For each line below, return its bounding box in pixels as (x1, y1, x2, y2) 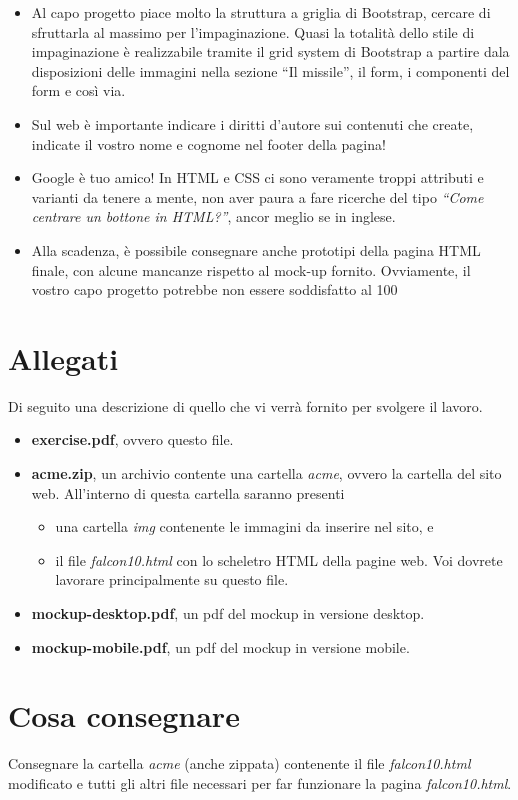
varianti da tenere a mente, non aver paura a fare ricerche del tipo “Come (31, 186, 484, 207)
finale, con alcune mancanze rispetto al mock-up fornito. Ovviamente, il (31, 259, 471, 280)
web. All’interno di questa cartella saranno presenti (31, 482, 345, 503)
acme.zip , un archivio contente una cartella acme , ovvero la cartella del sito (31, 463, 502, 484)
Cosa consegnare (8, 695, 240, 736)
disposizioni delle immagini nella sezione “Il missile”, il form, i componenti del (31, 60, 510, 81)
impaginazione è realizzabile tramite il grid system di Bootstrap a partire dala (31, 41, 510, 62)
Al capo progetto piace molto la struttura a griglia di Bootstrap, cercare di (31, 2, 491, 22)
